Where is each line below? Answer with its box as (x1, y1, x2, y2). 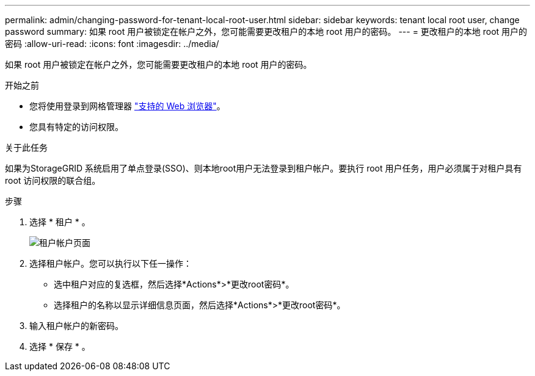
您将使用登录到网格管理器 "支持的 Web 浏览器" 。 (29, 101, 225, 111)
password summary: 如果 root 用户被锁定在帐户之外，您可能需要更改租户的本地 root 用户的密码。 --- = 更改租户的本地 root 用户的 (5, 26, 528, 37)
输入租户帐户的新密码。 (29, 320, 123, 331)
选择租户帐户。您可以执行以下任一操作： (29, 258, 192, 269)
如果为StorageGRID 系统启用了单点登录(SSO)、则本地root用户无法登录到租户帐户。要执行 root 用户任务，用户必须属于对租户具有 (5, 163, 522, 173)
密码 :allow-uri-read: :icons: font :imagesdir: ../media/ (5, 38, 219, 49)
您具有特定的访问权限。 (29, 121, 123, 132)
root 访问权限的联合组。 (5, 175, 101, 186)
